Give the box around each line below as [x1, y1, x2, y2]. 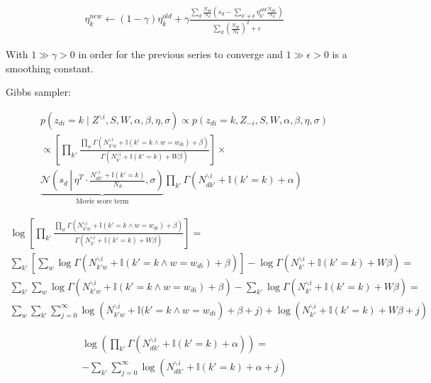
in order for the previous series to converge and [78, 47, 284, 62]
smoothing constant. [6, 60, 94, 75]
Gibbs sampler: [6, 84, 72, 99]
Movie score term [76, 197, 129, 205]
